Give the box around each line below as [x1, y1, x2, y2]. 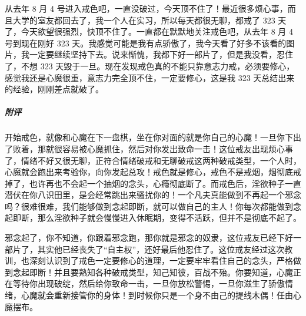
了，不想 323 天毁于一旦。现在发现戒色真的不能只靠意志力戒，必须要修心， [5, 59, 295, 72]
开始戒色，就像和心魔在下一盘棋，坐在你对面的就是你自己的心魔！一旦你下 [5, 131, 293, 143]
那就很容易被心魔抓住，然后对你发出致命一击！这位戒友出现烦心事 [37, 142, 293, 154]
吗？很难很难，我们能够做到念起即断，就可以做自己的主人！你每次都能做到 [5, 200, 293, 212]
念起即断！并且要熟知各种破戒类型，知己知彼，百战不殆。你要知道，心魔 [12, 265, 293, 278]
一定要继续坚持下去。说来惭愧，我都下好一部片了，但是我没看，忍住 [29, 48, 293, 60]
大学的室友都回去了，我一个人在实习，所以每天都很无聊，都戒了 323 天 [12, 14, 287, 26]
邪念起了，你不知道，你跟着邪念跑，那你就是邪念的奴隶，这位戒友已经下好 [5, 231, 293, 244]
